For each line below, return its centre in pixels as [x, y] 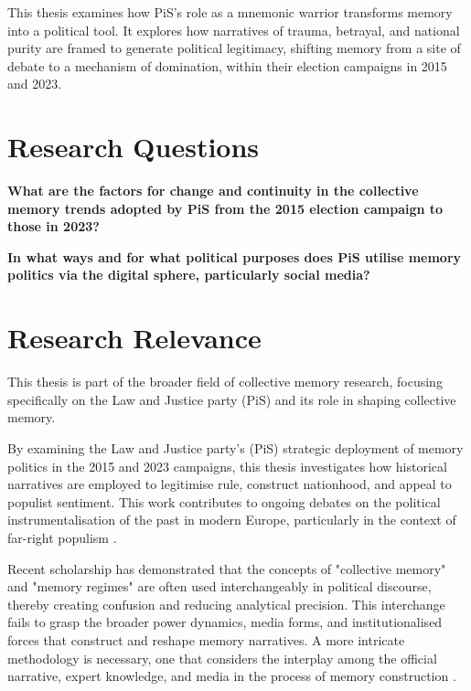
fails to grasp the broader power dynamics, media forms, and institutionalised [225, 622]
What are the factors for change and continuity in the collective [213, 191]
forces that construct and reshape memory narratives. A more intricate [206, 639]
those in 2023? [54, 226]
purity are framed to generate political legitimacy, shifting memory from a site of [234, 48]
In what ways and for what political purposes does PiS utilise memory [235, 256]
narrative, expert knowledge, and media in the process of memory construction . [232, 676]
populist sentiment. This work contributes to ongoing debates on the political [224, 501]
